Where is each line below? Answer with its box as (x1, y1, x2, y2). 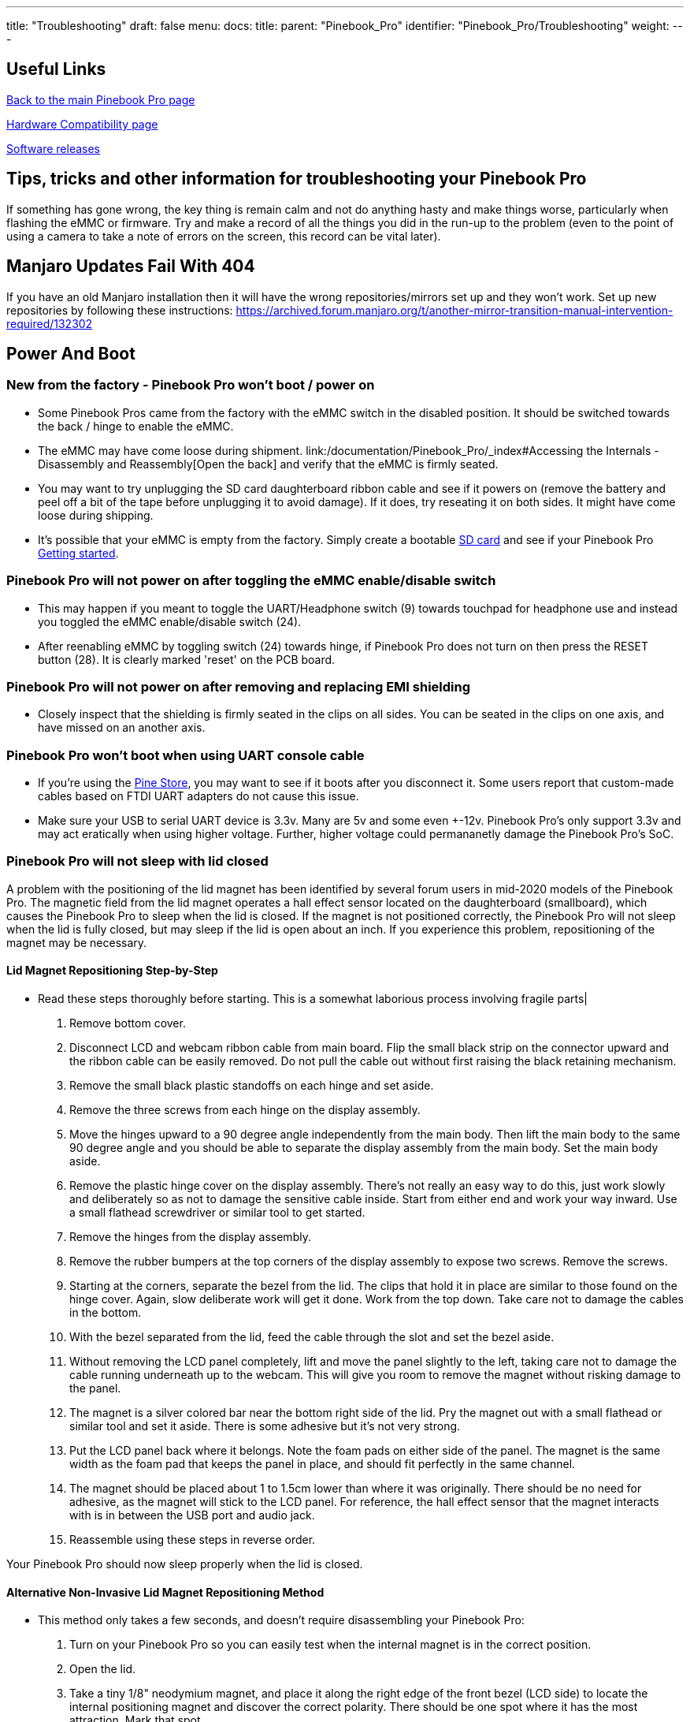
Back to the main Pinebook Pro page (6, 92, 195, 106)
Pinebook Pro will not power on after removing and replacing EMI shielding (6, 678, 471, 695)
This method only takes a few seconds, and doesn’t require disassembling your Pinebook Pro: (38, 1613, 525, 1627)
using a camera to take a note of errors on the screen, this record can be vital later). (6, 229, 441, 243)
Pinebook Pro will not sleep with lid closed (6, 853, 269, 870)
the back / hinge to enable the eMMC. (38, 419, 234, 433)
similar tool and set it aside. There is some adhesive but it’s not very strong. (69, 1418, 461, 1433)
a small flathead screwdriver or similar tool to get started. (69, 1205, 365, 1219)
